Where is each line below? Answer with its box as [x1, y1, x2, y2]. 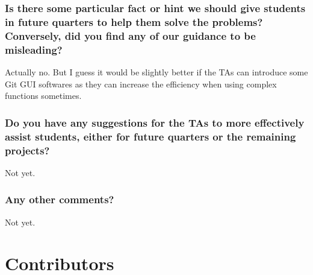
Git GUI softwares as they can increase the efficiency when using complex [5, 77, 277, 90]
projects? [5, 142, 50, 157]
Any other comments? [5, 192, 114, 207]
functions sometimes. [5, 89, 82, 102]
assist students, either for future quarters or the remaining [5, 128, 296, 144]
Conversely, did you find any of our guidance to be [5, 28, 256, 43]
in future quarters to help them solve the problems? [5, 14, 263, 29]
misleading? [5, 42, 63, 57]
